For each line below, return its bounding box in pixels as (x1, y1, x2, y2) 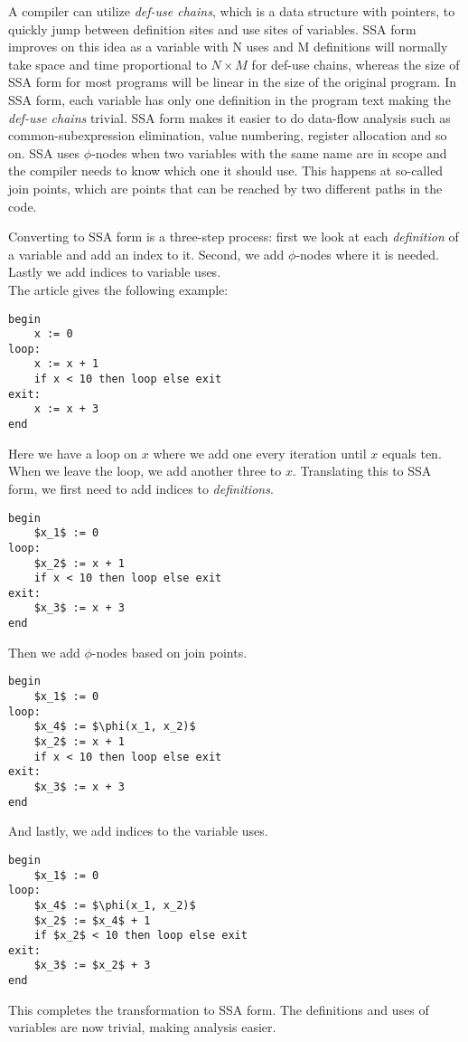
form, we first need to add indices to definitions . (8, 478, 274, 497)
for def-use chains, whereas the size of (251, 54, 460, 73)
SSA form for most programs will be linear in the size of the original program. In (8, 72, 457, 91)
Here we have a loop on (8, 443, 138, 462)
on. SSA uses (8, 143, 80, 162)
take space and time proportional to (8, 54, 207, 73)
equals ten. (381, 443, 442, 462)
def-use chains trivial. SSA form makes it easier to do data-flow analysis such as (8, 108, 451, 127)
